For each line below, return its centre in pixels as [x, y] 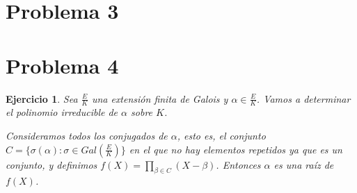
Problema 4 [62, 65]
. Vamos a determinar [303, 98]
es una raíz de [304, 164]
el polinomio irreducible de [62, 112]
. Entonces [238, 164]
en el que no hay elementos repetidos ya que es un [236, 149]
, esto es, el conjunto [221, 135]
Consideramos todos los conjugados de [87, 135]
